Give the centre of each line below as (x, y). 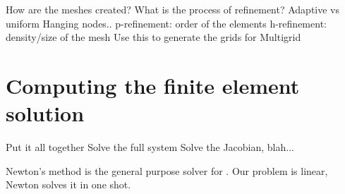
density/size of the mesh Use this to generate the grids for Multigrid (153, 37)
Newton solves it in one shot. (68, 184)
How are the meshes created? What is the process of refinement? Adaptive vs (173, 9)
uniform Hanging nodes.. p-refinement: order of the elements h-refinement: (166, 23)
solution (45, 113)
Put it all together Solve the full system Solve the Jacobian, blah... (150, 147)
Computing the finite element (153, 85)
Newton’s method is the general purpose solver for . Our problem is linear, (167, 170)
